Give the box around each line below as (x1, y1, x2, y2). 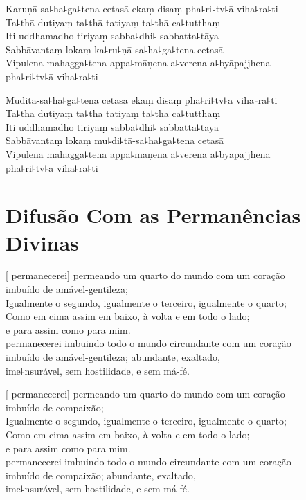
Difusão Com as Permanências (6, 201, 301, 229)
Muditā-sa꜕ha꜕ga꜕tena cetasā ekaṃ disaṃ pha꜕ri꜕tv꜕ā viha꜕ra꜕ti (6, 92, 278, 107)
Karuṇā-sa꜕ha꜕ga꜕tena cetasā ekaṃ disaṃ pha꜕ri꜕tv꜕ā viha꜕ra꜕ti (6, 1, 278, 15)
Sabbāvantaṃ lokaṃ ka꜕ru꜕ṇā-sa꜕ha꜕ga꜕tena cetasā (6, 42, 224, 56)
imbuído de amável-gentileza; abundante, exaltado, (6, 350, 220, 364)
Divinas (6, 228, 79, 256)
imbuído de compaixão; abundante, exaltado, (6, 467, 196, 482)
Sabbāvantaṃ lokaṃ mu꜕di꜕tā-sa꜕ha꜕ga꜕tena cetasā (6, 133, 224, 148)
